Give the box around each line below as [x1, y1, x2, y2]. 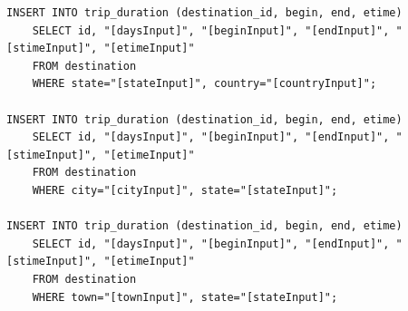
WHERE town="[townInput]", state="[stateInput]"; [32, 290, 338, 304]
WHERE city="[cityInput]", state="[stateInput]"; [32, 183, 338, 197]
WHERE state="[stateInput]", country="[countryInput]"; [32, 77, 377, 91]
